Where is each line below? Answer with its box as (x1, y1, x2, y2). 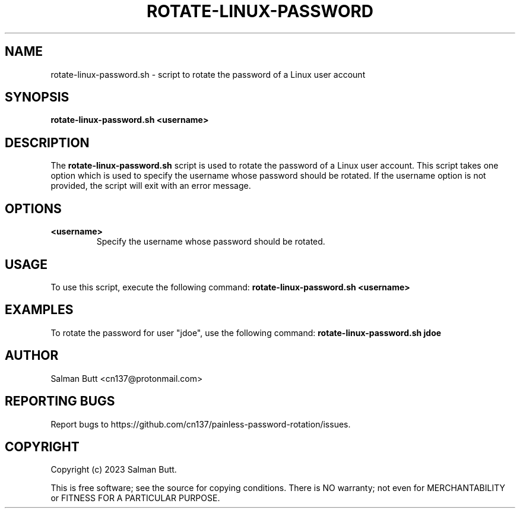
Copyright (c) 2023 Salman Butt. (50, 464, 177, 475)
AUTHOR (5, 348, 59, 363)
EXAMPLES (5, 302, 74, 318)
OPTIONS (5, 201, 62, 216)
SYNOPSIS (5, 90, 69, 105)
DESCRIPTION (5, 135, 90, 150)
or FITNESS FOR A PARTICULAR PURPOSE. (50, 493, 220, 503)
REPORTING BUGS (5, 394, 115, 409)
